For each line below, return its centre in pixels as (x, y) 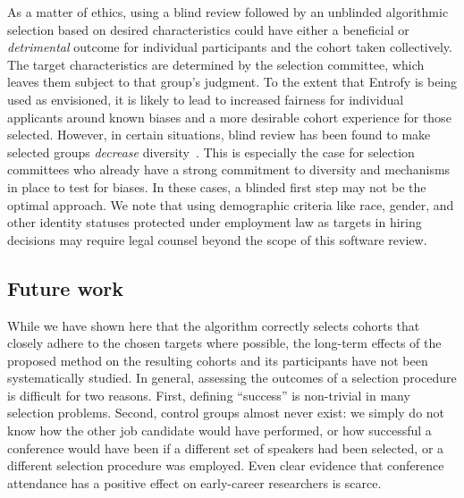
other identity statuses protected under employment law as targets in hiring (215, 222)
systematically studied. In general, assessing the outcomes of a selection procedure (232, 378)
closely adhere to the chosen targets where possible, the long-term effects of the (224, 343)
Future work (66, 287)
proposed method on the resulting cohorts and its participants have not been (218, 360)
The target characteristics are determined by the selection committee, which (216, 64)
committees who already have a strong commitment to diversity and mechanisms (229, 169)
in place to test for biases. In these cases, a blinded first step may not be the (217, 186)
